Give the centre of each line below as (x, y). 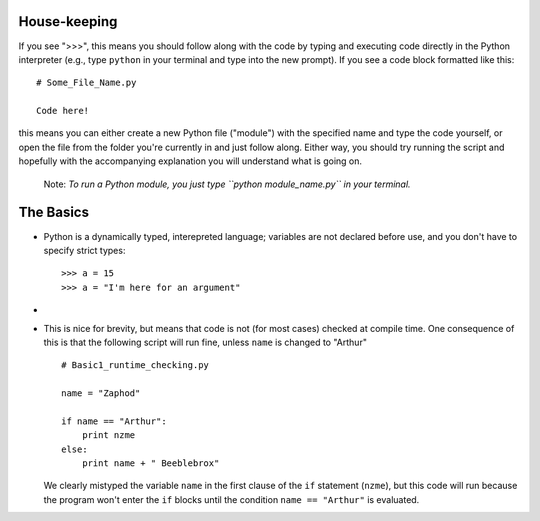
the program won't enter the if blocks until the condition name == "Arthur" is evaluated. (231, 499)
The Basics (54, 212)
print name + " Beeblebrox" (150, 463)
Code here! (63, 111)
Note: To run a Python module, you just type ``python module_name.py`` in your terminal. (227, 184)
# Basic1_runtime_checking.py (135, 365)
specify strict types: (84, 250)
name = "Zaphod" (101, 393)
